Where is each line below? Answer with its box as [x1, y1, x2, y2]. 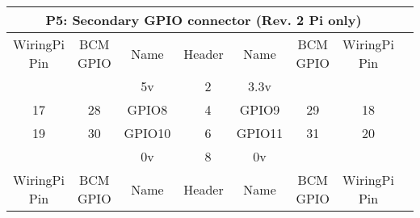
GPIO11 [236, 124, 283, 142]
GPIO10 [124, 124, 171, 142]
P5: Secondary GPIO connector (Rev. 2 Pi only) [45, 10, 362, 29]
